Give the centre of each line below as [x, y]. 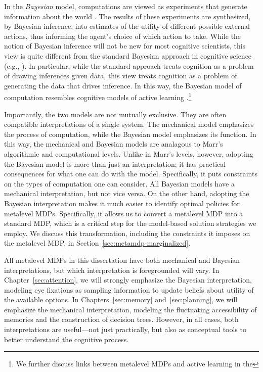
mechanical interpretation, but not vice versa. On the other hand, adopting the [127, 193]
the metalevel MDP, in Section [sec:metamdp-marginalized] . [97, 243]
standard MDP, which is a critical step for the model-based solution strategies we [130, 223]
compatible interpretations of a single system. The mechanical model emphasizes [129, 124]
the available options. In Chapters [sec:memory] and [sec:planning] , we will [121, 299]
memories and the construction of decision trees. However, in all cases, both [121, 319]
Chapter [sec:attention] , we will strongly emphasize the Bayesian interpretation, [128, 280]
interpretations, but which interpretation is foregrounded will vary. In [112, 270]
